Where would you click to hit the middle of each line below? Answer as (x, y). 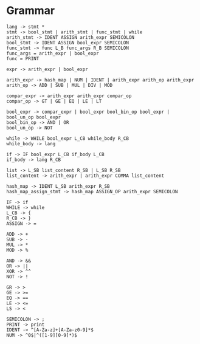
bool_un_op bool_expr (34, 117)
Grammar (31, 11)
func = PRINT (23, 58)
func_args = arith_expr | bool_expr (53, 53)
